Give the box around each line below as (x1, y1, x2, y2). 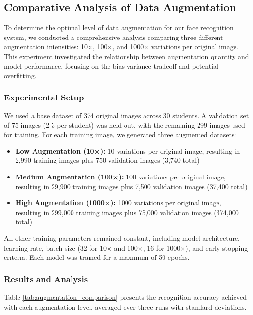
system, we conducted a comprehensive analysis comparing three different (4, 32, 223, 42)
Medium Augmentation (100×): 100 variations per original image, (15, 171, 226, 181)
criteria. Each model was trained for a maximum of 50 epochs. (4, 252, 190, 262)
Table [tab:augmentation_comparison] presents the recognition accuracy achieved (4, 292, 247, 302)
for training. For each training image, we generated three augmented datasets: (4, 129, 236, 139)
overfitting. (4, 70, 36, 80)
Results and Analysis (4, 273, 88, 285)
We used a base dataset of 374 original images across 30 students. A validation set (4, 110, 249, 120)
